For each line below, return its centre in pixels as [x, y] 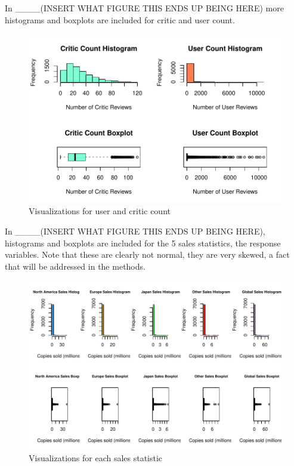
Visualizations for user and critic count [100, 211]
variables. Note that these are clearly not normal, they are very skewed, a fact [147, 254]
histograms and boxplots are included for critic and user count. [120, 19]
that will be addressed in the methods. [75, 266]
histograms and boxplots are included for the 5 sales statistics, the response [143, 243]
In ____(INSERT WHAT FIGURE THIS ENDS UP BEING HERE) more [144, 8]
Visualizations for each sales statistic [96, 457]
